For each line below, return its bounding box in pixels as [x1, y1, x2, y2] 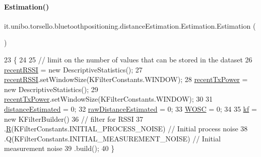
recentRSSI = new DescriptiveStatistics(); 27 [4, 64, 143, 74]
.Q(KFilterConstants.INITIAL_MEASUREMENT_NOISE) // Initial [4, 133, 221, 143]
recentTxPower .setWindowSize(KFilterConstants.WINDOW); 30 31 [4, 94, 213, 104]
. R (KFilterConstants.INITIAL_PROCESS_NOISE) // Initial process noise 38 [4, 123, 248, 134]
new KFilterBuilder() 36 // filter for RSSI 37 [4, 113, 144, 124]
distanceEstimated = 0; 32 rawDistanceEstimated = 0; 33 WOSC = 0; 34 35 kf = [4, 103, 257, 114]
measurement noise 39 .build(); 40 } [4, 143, 115, 153]
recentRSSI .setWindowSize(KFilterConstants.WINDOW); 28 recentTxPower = [4, 74, 248, 85]
